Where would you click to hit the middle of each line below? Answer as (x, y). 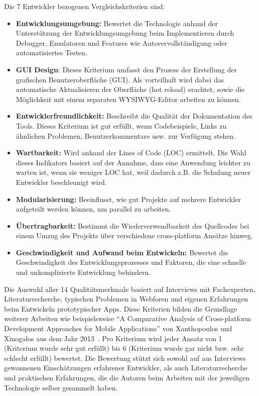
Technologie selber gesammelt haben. (61, 387)
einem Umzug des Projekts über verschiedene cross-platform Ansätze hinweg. (134, 235)
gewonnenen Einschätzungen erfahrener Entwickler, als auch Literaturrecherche (126, 368)
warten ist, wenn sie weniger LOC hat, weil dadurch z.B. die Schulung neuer (133, 172)
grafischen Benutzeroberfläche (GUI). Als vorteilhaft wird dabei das (120, 79)
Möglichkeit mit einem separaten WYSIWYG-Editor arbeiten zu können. (128, 99)
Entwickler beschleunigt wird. (61, 182)
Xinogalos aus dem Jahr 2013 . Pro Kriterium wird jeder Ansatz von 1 (113, 338)
